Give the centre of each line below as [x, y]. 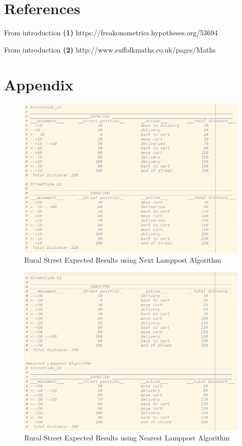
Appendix [39, 84]
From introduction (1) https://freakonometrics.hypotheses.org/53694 [111, 33]
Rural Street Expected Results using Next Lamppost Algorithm [123, 260]
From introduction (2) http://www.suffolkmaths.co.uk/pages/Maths [110, 49]
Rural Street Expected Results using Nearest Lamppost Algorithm [127, 438]
